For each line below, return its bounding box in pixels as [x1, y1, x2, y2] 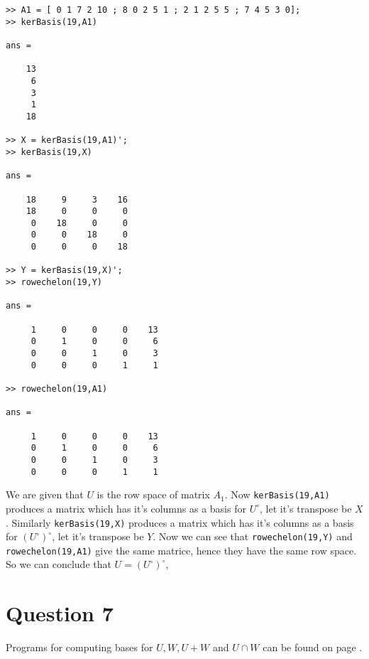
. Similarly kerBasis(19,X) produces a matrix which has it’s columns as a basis [6, 515, 354, 530]
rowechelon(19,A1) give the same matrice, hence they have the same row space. [6, 542, 357, 557]
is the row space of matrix [97, 487, 210, 502]
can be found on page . [263, 640, 363, 655]
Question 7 [6, 599, 114, 628]
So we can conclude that [6, 557, 111, 572]
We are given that [6, 487, 84, 502]
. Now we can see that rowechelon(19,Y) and [153, 529, 353, 544]
